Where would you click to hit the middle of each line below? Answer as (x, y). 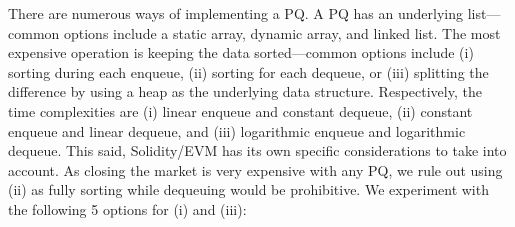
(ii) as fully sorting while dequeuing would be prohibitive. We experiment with (248, 189)
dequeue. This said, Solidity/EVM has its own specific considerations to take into (257, 150)
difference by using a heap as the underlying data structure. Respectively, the (245, 91)
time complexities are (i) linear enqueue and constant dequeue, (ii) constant (240, 110)
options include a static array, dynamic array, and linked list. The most (282, 32)
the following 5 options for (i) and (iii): (127, 208)
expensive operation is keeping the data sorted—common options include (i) (241, 52)
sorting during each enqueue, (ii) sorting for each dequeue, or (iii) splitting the (248, 71)
